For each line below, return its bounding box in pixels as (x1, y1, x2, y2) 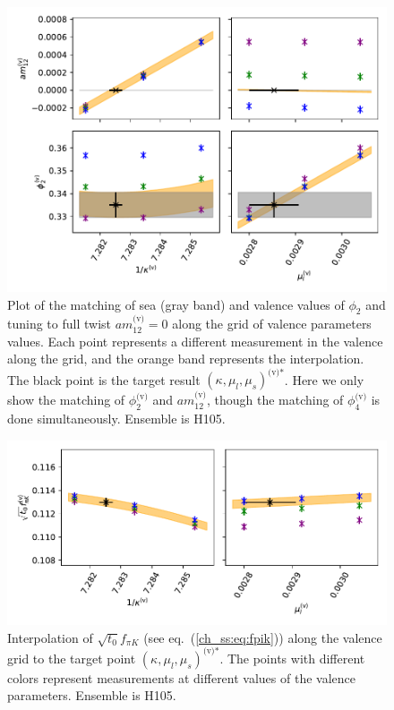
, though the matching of (206, 390, 344, 409)
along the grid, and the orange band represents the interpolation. (7, 349, 364, 368)
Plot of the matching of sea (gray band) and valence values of (7, 295, 345, 313)
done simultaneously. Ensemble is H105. (7, 409, 226, 428)
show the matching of (7, 390, 125, 409)
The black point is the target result (7, 370, 201, 389)
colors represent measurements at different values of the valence (7, 668, 356, 687)
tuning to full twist (7, 314, 111, 333)
